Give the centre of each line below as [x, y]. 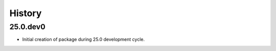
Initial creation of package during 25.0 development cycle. [84, 39]
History [26, 13]
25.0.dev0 [27, 27]
